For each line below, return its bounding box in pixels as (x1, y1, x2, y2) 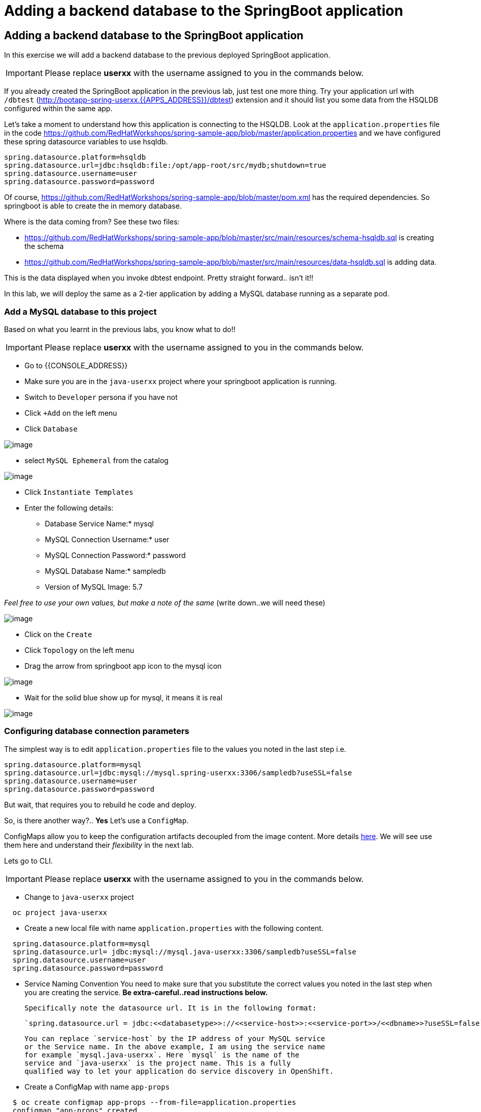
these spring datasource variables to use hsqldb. (4, 137, 168, 146)
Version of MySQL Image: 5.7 (45, 582, 143, 591)
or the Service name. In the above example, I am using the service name (24, 1042, 326, 1051)
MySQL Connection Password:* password (45, 550, 186, 560)
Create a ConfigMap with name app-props (24, 1082, 170, 1091)
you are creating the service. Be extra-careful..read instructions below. (24, 988, 268, 997)
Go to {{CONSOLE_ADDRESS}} (24, 361, 128, 370)
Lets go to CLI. (4, 856, 53, 865)
